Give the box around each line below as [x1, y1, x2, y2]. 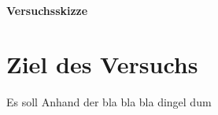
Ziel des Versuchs [6, 48, 198, 80]
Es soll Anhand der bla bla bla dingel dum [6, 94, 212, 110]
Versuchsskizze [6, 2, 88, 18]
